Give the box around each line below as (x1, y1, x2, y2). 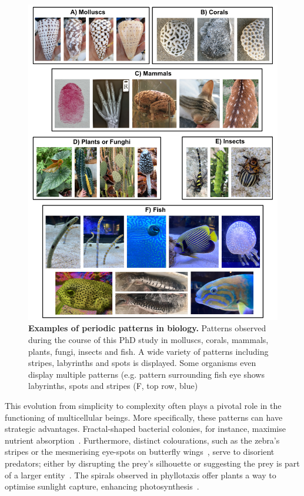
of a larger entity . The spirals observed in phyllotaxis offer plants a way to (5, 468, 276, 481)
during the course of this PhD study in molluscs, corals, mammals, (28, 333, 269, 345)
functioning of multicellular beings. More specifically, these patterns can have (5, 411, 283, 423)
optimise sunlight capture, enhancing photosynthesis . (5, 480, 199, 492)
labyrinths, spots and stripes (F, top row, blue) (28, 380, 198, 392)
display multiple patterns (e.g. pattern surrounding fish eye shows (28, 368, 265, 380)
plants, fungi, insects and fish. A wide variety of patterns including (28, 345, 269, 357)
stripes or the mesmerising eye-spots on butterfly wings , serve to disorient (5, 445, 275, 458)
